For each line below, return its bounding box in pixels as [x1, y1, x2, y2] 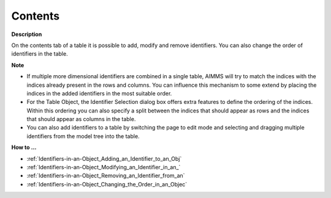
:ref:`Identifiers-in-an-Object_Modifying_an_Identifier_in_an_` [26, 164, 181, 171]
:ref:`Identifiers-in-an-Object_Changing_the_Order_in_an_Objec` [26, 180, 188, 188]
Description [11, 31, 42, 38]
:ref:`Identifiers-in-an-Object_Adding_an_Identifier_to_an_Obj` [26, 155, 182, 162]
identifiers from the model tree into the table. [26, 132, 140, 140]
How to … [11, 144, 37, 151]
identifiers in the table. [11, 50, 68, 57]
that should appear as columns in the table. [26, 116, 136, 123]
